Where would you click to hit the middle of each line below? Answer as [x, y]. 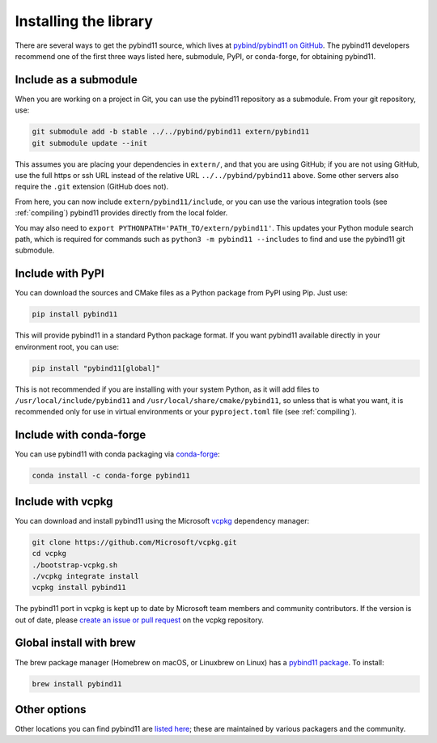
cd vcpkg [49, 554]
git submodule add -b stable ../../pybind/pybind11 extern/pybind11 [171, 132]
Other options [51, 709]
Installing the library [84, 21]
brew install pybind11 [77, 684]
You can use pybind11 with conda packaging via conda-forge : [117, 454]
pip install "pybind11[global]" [96, 368]
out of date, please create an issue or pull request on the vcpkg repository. [140, 620]
